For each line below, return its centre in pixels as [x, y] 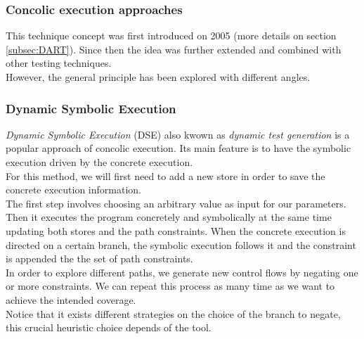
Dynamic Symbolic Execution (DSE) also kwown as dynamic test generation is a [178, 134]
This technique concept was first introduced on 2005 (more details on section [171, 36]
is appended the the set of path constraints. [99, 258]
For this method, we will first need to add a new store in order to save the [165, 175]
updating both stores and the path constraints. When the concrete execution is [176, 230]
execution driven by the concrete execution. [99, 162]
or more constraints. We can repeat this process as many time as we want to [170, 286]
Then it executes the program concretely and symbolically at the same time [169, 217]
